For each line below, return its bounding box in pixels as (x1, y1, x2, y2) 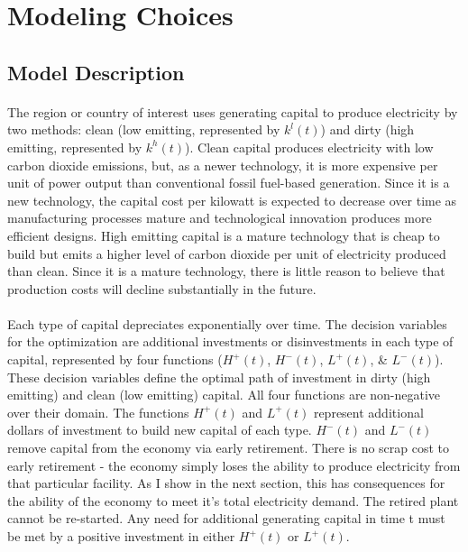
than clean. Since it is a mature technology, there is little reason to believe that (7, 262, 445, 281)
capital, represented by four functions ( (7, 350, 223, 369)
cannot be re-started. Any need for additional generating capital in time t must (7, 509, 445, 528)
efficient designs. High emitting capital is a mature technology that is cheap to (7, 225, 440, 244)
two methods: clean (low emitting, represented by (7, 120, 280, 139)
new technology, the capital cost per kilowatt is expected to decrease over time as (7, 190, 457, 209)
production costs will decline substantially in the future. (7, 279, 317, 298)
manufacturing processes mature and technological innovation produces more (7, 208, 432, 227)
